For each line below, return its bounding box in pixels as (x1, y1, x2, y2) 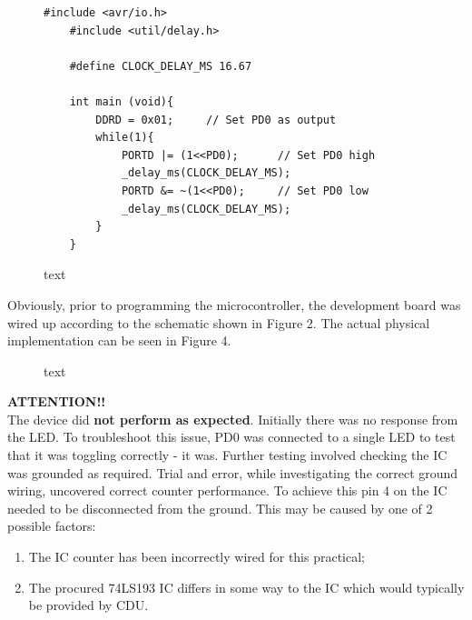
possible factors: (7, 516, 96, 535)
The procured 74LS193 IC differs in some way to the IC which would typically (28, 577, 465, 596)
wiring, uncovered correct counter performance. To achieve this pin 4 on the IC (7, 481, 447, 500)
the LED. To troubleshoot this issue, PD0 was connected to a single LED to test (7, 427, 456, 446)
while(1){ (95, 131, 154, 145)
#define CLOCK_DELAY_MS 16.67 (69, 59, 252, 73)
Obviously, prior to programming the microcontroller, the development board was (7, 295, 461, 314)
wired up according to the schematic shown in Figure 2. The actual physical (7, 313, 430, 332)
